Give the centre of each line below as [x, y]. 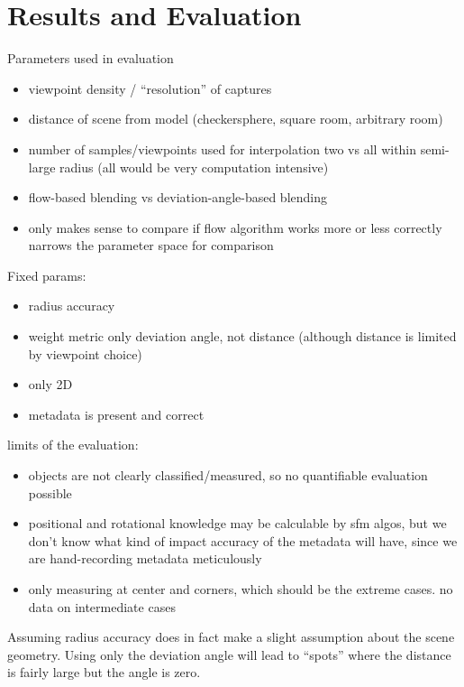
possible [50, 492]
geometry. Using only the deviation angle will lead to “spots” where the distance [229, 654]
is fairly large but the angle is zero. [104, 672]
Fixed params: [47, 275]
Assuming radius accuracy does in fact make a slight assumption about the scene [231, 637]
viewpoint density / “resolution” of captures [150, 88]
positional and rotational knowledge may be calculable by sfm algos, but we [237, 523]
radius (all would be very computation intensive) [194, 167]
